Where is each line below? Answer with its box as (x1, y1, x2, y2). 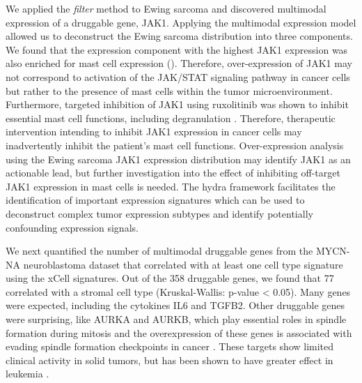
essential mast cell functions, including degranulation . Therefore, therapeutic (6, 110, 336, 125)
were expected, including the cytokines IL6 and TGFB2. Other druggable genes (6, 298, 345, 313)
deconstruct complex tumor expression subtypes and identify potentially (6, 206, 313, 220)
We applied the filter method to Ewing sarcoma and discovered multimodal (6, 1, 326, 15)
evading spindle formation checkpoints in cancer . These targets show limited (6, 339, 334, 354)
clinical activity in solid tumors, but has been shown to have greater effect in (6, 352, 333, 367)
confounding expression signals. (6, 220, 139, 234)
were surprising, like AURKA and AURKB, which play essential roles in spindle (6, 312, 347, 326)
